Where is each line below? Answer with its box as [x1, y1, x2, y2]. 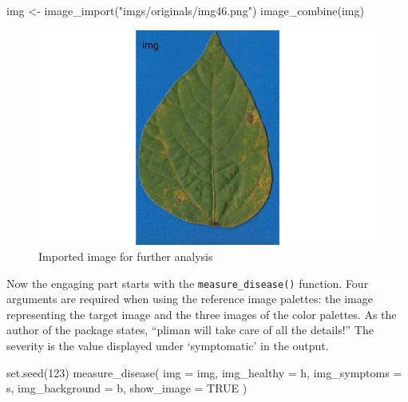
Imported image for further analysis [38, 248, 213, 264]
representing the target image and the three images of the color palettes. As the [6, 305, 397, 322]
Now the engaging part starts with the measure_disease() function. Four [6, 274, 369, 291]
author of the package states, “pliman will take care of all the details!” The [6, 321, 374, 338]
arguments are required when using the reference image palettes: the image [6, 290, 373, 307]
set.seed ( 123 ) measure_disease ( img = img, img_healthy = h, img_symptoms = [6, 364, 402, 380]
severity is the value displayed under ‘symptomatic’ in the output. [6, 337, 329, 354]
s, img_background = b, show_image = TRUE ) [6, 380, 248, 396]
